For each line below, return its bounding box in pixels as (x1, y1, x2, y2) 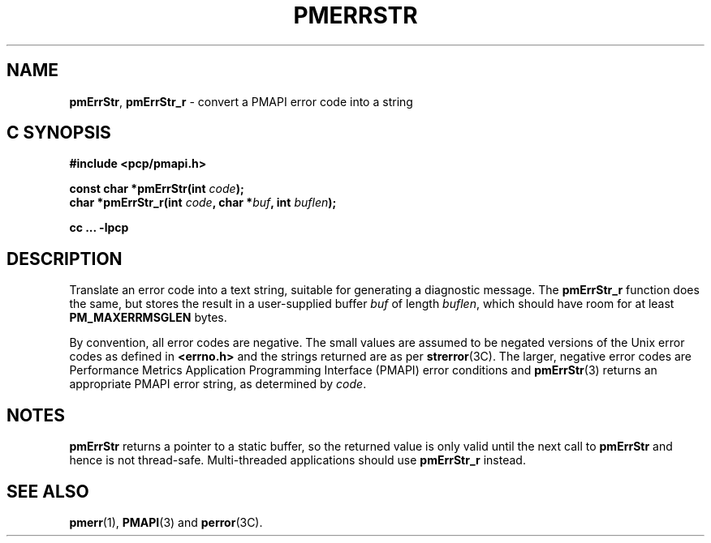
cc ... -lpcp (69, 220, 129, 235)
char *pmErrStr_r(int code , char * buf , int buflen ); (69, 195, 337, 210)
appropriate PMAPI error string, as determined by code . (69, 377, 367, 391)
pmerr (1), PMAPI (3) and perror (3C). (69, 515, 263, 529)
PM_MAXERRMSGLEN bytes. (69, 310, 227, 325)
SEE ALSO (6, 481, 89, 502)
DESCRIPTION (6, 248, 123, 269)
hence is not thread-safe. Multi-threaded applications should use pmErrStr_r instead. (69, 453, 526, 468)
